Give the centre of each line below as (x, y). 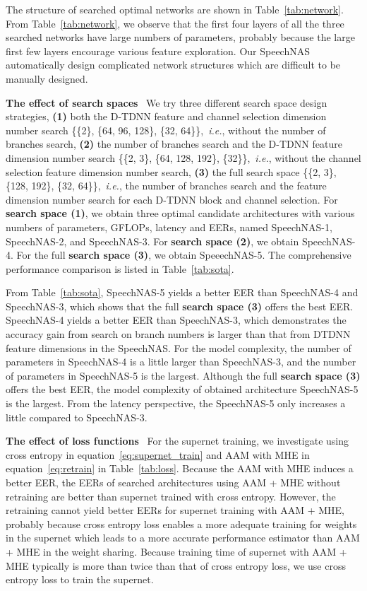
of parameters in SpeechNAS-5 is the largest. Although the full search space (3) (183, 375)
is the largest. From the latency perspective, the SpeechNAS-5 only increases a (176, 403)
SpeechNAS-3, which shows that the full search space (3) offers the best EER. (180, 306)
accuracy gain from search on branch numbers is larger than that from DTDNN (178, 334)
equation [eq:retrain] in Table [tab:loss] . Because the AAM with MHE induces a (180, 468)
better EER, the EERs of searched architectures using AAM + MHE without (173, 482)
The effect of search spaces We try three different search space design (167, 102)
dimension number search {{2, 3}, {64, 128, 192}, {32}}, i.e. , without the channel (183, 157)
